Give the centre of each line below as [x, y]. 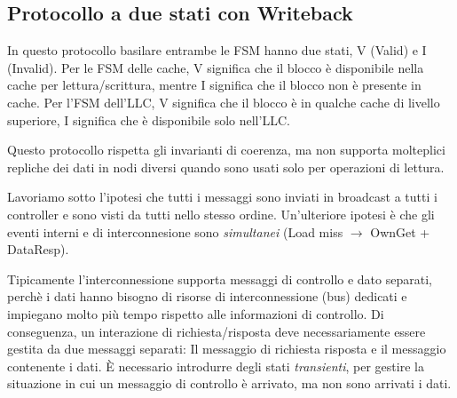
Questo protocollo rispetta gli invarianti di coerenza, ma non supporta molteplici [226, 150]
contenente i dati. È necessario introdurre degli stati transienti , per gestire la [216, 366]
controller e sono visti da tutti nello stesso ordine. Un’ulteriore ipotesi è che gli [221, 214]
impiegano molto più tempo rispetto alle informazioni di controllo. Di [196, 313]
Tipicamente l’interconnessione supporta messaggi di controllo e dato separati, [220, 279]
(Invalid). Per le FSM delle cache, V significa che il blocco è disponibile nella [216, 67]
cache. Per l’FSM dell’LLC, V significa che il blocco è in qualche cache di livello [224, 102]
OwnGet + [400, 231]
